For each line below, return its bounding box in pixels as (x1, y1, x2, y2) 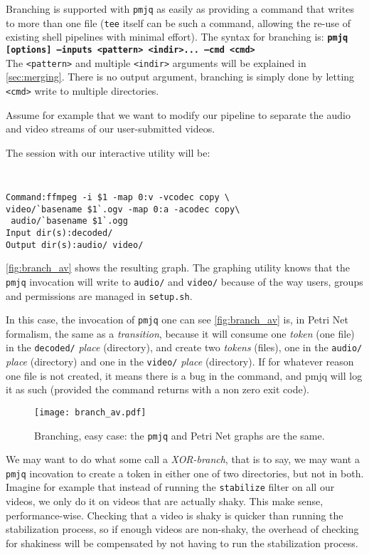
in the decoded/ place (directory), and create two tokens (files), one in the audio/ (6, 340, 363, 355)
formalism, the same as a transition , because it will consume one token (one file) (6, 326, 355, 341)
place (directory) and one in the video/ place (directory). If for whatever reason (6, 354, 354, 369)
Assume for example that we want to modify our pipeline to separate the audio (6, 107, 351, 122)
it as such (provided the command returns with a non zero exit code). (6, 382, 309, 397)
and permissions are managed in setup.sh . (6, 288, 193, 303)
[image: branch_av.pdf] (34, 407, 146, 417)
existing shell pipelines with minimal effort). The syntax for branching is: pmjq (6, 29, 348, 44)
